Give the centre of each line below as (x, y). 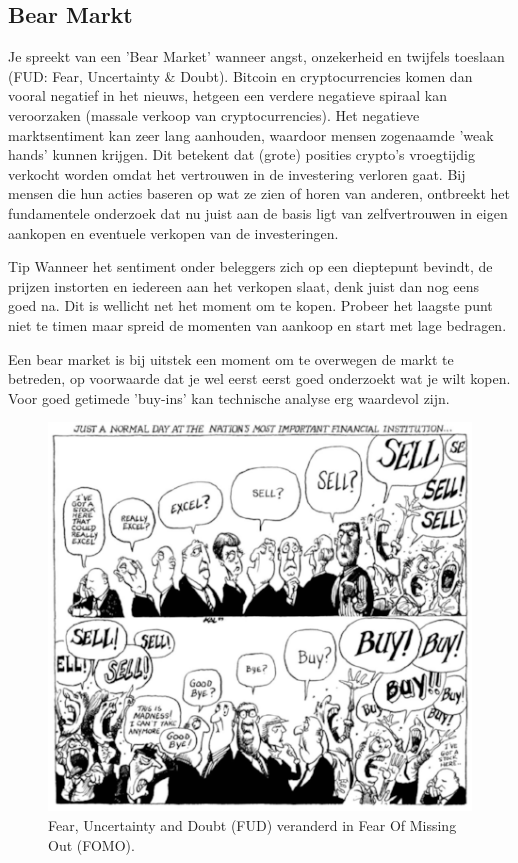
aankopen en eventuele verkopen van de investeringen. (173, 232)
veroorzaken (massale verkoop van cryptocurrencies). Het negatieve (214, 114)
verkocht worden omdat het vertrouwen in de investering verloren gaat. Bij (237, 173)
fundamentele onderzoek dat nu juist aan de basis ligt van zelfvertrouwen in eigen (258, 212)
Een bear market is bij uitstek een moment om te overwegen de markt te (231, 358)
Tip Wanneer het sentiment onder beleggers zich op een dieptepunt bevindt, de (250, 266)
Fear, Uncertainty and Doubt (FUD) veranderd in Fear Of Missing (252, 825)
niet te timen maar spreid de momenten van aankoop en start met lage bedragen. (257, 324)
